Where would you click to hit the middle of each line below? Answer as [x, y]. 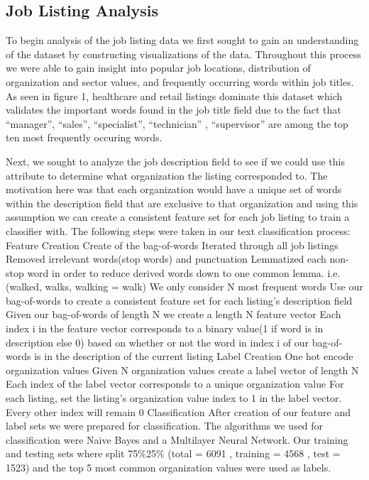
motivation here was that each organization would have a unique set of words [174, 189]
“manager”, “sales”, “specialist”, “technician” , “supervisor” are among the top [177, 123]
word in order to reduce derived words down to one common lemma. [176, 272]
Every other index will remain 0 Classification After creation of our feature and [178, 411]
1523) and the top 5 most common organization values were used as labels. [169, 468]
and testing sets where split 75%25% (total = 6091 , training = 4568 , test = [173, 453]
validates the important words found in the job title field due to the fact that [174, 110]
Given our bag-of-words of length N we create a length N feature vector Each [174, 314]
